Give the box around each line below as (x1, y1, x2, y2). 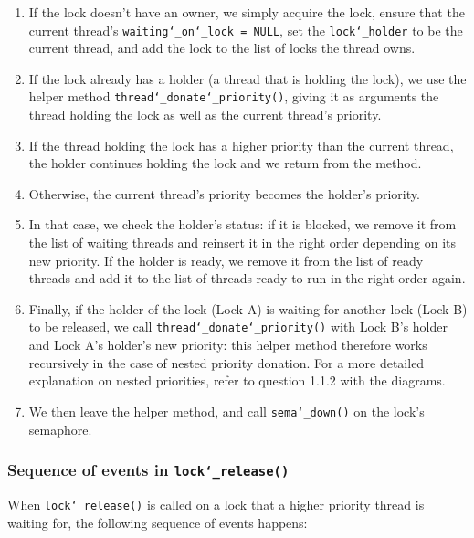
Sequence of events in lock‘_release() (7, 459, 290, 481)
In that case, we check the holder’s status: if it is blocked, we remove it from (28, 215, 457, 234)
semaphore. (28, 419, 92, 438)
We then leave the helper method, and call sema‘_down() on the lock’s (28, 401, 425, 420)
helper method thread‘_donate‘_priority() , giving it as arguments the (28, 87, 439, 106)
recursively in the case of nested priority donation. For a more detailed (28, 353, 425, 372)
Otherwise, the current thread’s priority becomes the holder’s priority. (28, 184, 420, 203)
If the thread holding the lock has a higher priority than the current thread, (28, 135, 454, 154)
